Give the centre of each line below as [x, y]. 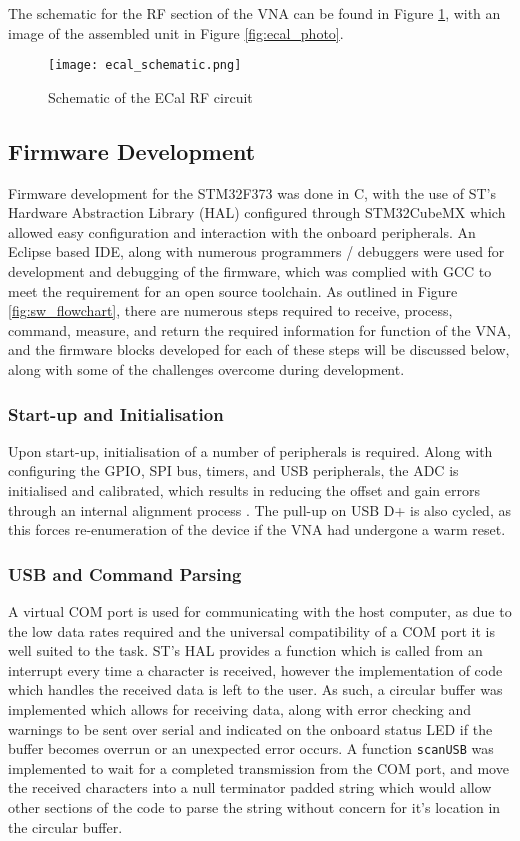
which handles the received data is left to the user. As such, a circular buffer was [255, 689]
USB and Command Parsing [125, 573]
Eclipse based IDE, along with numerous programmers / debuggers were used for [256, 251]
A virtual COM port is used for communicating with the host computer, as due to [260, 610]
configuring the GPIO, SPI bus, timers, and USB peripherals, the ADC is [233, 470]
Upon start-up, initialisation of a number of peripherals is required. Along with [250, 450]
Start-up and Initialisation [116, 413]
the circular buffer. [65, 826]
